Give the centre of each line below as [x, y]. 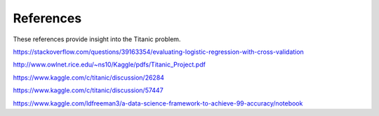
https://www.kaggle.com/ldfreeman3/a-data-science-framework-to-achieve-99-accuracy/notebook [158, 103]
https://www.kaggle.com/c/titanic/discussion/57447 [88, 90]
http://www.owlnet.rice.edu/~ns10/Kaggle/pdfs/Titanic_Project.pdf [109, 65]
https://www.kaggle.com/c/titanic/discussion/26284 [89, 78]
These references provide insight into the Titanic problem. [97, 39]
